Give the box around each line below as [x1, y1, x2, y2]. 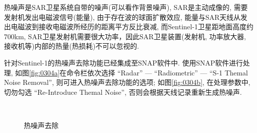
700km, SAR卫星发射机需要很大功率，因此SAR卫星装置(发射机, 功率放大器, [4, 31, 246, 41]
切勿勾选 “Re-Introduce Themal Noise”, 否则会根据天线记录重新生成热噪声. [4, 86, 242, 97]
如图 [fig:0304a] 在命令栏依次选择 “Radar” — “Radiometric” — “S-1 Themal [15, 67, 248, 77]
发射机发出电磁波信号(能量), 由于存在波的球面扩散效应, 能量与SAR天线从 [4, 11, 241, 22]
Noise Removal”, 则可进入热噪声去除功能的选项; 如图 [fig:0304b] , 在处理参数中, [4, 77, 251, 87]
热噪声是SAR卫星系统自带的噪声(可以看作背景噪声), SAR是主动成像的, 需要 [4, 2, 248, 12]
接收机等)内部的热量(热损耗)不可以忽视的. [4, 41, 139, 51]
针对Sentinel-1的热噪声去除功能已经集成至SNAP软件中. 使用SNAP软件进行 [4, 57, 243, 67]
